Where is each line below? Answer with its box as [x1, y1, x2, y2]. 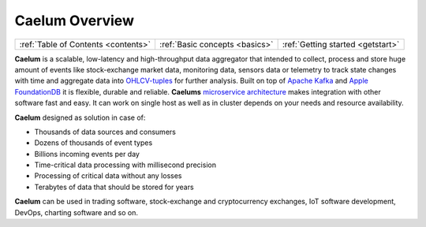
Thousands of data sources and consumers [34, 127, 177, 136]
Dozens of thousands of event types [34, 138, 153, 147]
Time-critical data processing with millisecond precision [34, 160, 217, 169]
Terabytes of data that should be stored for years [34, 182, 194, 192]
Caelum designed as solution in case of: [14, 113, 146, 122]
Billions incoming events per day [34, 149, 140, 158]
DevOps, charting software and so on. [14, 207, 138, 217]
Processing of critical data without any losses [34, 171, 182, 180]
